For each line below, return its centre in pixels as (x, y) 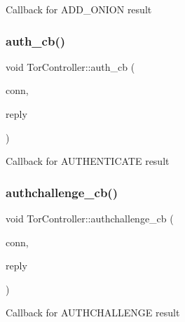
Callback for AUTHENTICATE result (88, 161)
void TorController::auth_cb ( (70, 66)
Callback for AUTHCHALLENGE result (93, 313)
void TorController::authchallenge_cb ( (90, 218)
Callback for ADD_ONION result (79, 9)
